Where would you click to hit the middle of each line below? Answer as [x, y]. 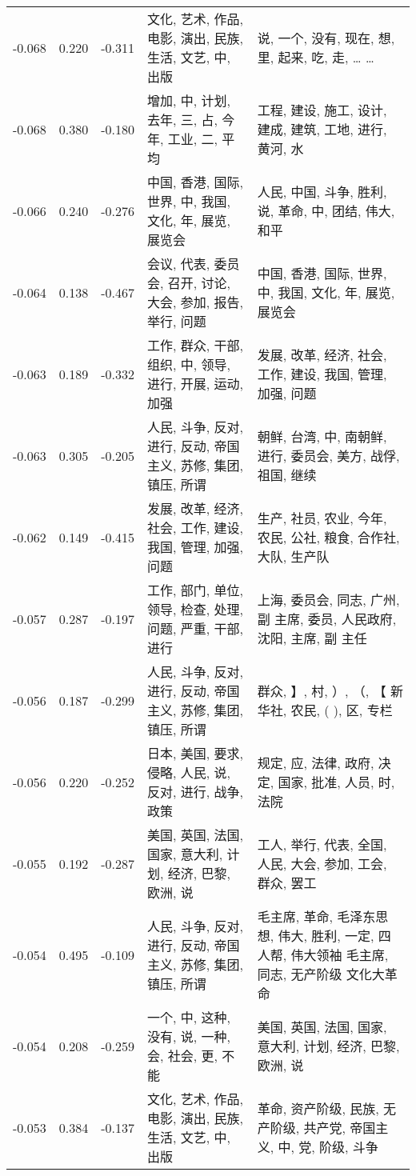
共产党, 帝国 [340, 1128]
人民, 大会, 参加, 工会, [322, 864]
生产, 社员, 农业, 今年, [322, 518]
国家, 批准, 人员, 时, [336, 782]
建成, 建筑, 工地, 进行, [322, 129]
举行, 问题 [177, 321]
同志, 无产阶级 [300, 974]
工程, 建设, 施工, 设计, [322, 110]
